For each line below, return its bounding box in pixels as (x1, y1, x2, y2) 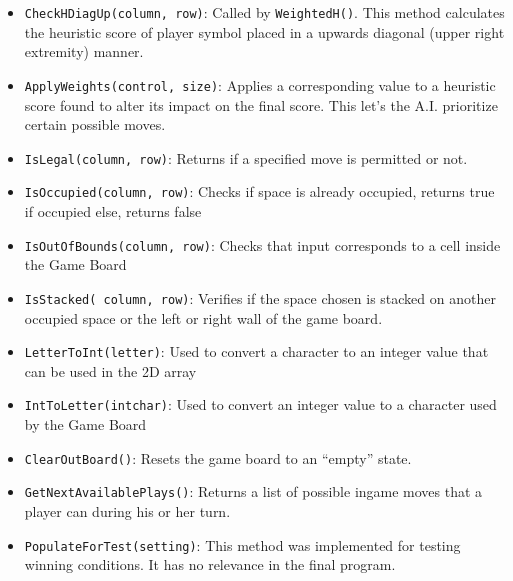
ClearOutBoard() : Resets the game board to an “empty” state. (24, 447, 412, 468)
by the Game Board (24, 414, 147, 434)
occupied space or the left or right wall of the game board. (24, 307, 383, 328)
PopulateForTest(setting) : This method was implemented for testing (24, 534, 461, 555)
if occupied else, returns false (24, 201, 202, 221)
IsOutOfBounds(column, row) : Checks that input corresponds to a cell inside (24, 234, 501, 255)
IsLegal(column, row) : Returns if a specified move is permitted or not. (24, 147, 468, 168)
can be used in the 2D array (24, 360, 197, 381)
